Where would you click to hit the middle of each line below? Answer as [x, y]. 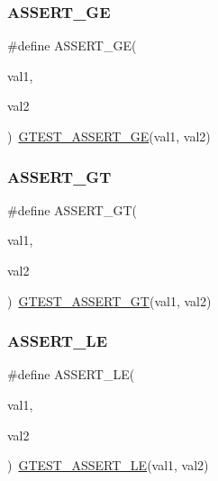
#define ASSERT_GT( [73, 209]
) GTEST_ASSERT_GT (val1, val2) [109, 300]
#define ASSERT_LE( [71, 374]
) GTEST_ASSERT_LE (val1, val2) [108, 465]
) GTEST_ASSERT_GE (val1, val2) [109, 136]
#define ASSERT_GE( [72, 45]
